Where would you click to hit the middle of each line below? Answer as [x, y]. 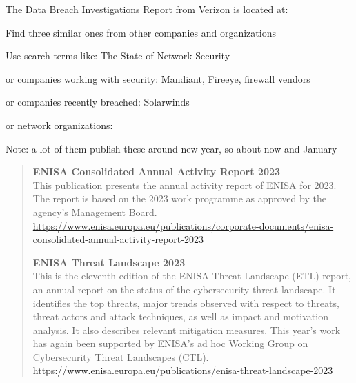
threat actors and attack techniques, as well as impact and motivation [180, 316]
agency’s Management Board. [95, 212]
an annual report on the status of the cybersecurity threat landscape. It [184, 289]
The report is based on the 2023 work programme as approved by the [179, 198]
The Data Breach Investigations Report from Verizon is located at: [147, 9]
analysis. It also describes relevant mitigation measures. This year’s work [187, 330]
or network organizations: [59, 125]
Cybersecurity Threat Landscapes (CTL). [121, 356]
